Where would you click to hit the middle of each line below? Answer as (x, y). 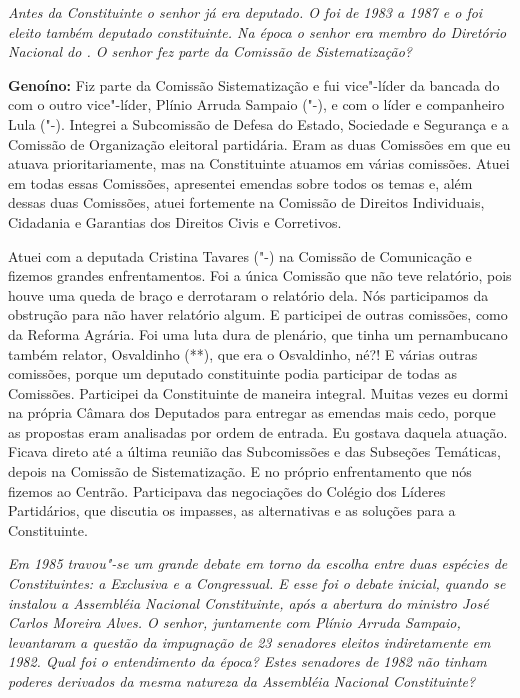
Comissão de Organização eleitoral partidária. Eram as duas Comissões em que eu (259, 143)
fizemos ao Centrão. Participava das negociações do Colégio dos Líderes (227, 490)
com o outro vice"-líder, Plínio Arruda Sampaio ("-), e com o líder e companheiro (256, 104)
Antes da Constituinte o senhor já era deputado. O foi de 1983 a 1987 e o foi (245, 12)
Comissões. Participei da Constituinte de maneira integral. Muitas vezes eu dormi (258, 392)
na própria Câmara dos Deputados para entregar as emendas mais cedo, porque (252, 412)
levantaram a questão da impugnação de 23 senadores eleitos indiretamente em (249, 641)
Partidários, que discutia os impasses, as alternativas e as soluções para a (232, 510)
